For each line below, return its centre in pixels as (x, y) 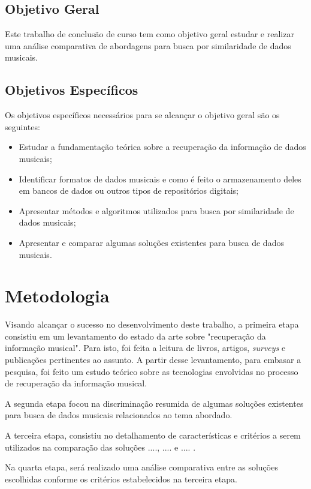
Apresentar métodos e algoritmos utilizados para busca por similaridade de (156, 210)
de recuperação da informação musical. (76, 383)
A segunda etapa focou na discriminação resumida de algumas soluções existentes (154, 403)
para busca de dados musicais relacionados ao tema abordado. (119, 415)
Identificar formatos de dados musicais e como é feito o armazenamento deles (160, 178)
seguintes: (22, 126)
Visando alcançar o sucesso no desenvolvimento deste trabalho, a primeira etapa (152, 324)
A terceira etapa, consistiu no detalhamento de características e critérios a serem (153, 435)
